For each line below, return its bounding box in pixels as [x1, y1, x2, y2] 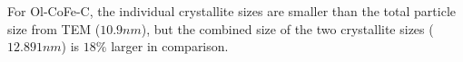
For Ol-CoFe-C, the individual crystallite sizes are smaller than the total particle [7, 2, 457, 20]
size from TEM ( [7, 19, 101, 38]
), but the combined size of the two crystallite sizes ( [141, 19, 434, 38]
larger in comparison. [111, 37, 229, 56]
